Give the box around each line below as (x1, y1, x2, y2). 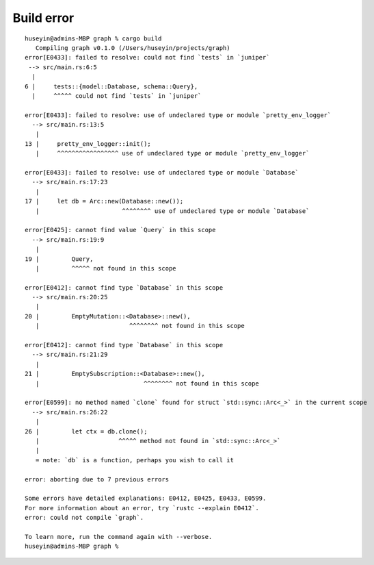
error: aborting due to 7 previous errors (25, 475, 170, 483)
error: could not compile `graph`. (25, 514, 144, 522)
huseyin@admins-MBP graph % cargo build (25, 34, 162, 42)
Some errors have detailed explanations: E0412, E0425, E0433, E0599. (25, 494, 267, 503)
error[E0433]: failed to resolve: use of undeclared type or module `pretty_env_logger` (25, 111, 332, 119)
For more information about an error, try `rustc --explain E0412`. (25, 504, 259, 512)
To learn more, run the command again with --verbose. (25, 533, 213, 540)
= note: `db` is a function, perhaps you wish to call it (35, 456, 234, 464)
